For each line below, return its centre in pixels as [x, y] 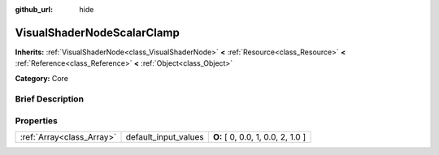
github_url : [34, 9]
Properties [37, 121]
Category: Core [42, 78]
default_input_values [165, 137]
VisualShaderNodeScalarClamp [98, 32]
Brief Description [50, 99]
